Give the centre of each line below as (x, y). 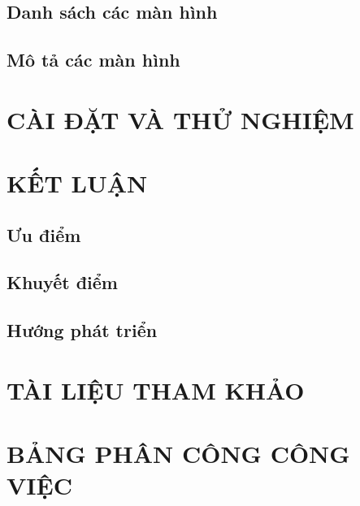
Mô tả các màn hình (93, 60)
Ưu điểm (44, 234)
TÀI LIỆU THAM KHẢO (156, 389)
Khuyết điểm (62, 282)
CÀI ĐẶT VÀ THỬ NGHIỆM (180, 119)
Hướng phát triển (82, 330)
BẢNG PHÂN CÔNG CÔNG (178, 454)
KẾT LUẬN (77, 183)
